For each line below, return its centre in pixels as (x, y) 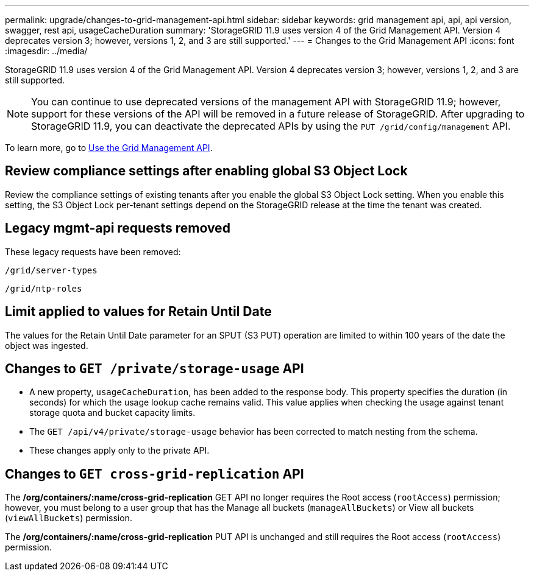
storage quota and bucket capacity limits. (112, 413)
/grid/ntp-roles (44, 288)
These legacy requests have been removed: (93, 251)
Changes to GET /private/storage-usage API (155, 368)
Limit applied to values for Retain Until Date (138, 312)
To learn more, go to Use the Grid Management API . (109, 148)
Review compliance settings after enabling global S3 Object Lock (206, 171)
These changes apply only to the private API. (119, 451)
